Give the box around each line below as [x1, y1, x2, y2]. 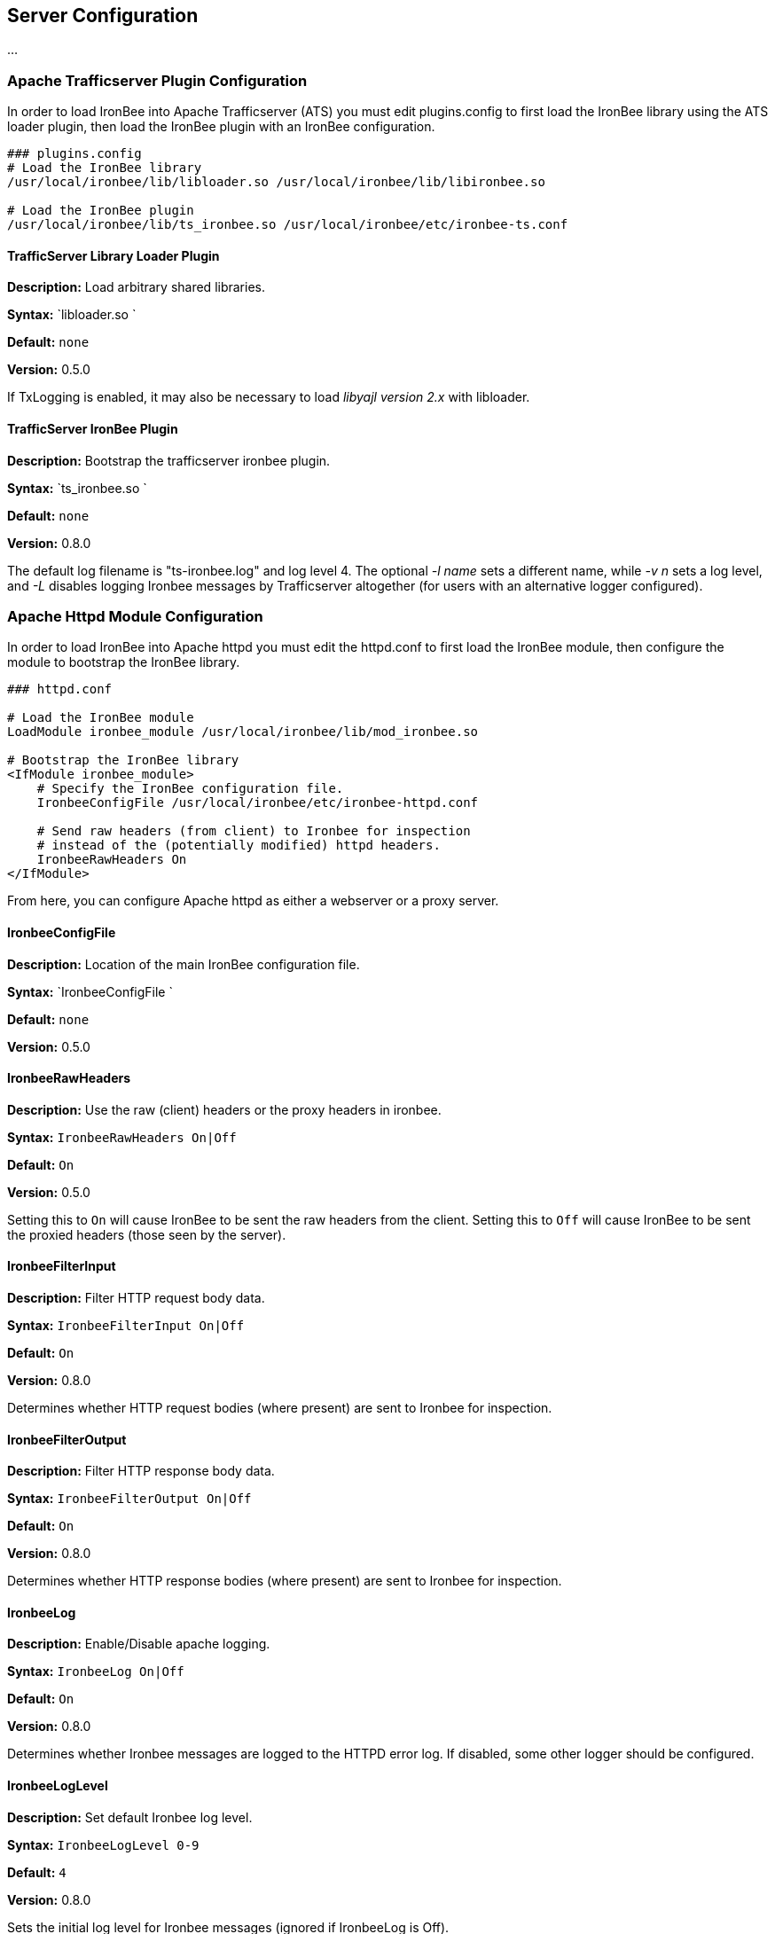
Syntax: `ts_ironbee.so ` [7, 480, 147, 496]
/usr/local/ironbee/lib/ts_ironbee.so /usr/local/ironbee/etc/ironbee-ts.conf [7, 217, 568, 232]
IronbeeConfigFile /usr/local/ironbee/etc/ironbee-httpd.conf [36, 795, 479, 810]
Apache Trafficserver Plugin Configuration [7, 71, 308, 90]
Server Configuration [7, 4, 199, 27]
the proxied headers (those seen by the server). [7, 1226, 286, 1242]
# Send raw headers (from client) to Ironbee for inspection [36, 824, 471, 839]
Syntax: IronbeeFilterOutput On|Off [7, 1491, 252, 1507]
